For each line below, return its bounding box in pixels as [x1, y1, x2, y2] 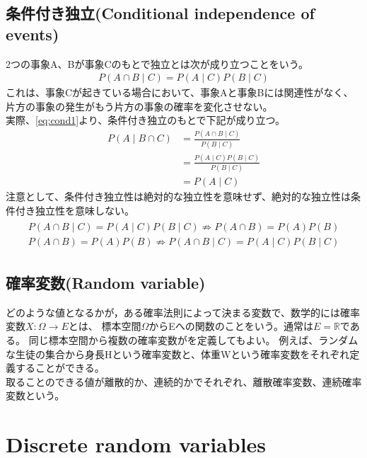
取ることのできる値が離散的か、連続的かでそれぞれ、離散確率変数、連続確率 [6, 374, 362, 389]
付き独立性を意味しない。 [15, 202, 134, 217]
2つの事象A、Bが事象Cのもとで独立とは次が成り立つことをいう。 [6, 56, 308, 71]
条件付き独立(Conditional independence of [6, 2, 315, 24]
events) [6, 23, 59, 45]
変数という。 [6, 388, 65, 403]
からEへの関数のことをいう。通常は [148, 319, 313, 333]
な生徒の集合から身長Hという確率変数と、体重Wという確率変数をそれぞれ [6, 346, 350, 361]
